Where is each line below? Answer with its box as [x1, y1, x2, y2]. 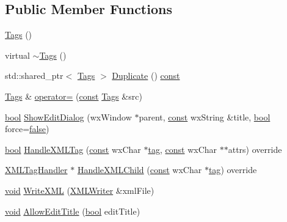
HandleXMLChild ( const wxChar [77, 163, 202, 176]
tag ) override [208, 163, 257, 176]
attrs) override [228, 142, 282, 155]
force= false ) [5, 122, 49, 135]
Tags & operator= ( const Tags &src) [5, 89, 142, 102]
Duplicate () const [112, 69, 180, 82]
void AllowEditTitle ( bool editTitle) [5, 204, 140, 217]
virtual [5, 48, 30, 61]
